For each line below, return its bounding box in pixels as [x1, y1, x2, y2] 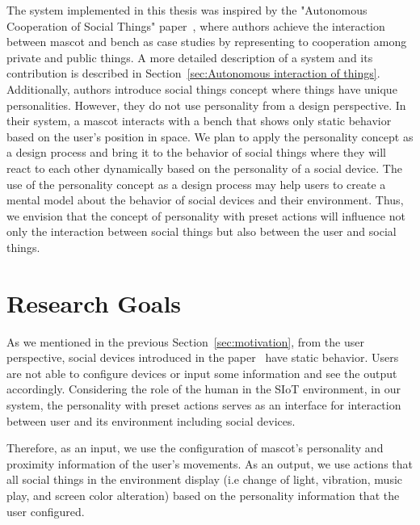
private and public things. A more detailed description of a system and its [6, 48, 373, 65]
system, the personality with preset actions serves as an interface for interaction [6, 397, 401, 413]
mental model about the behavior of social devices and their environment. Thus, [6, 191, 404, 208]
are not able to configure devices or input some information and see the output [6, 364, 397, 381]
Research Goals [6, 286, 182, 319]
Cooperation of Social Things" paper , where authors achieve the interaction [6, 17, 385, 34]
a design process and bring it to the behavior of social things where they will [6, 144, 386, 161]
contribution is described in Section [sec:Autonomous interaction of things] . [6, 65, 380, 82]
